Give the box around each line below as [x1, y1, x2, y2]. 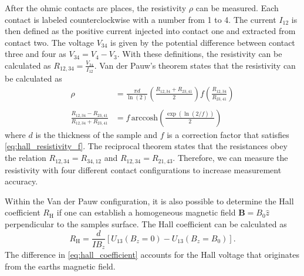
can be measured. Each [195, 2, 279, 14]
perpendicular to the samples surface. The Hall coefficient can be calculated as [5, 217, 287, 230]
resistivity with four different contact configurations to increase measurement [5, 163, 282, 176]
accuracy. [5, 175, 38, 187]
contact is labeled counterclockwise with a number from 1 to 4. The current [5, 13, 276, 25]
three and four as [5, 48, 66, 60]
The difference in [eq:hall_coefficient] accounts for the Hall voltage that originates [5, 248, 299, 261]
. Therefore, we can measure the [173, 152, 288, 164]
